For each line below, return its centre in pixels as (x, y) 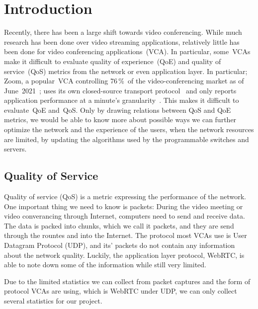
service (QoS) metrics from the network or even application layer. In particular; (126, 71)
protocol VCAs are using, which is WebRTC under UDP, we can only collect (121, 291)
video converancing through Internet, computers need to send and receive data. (125, 216)
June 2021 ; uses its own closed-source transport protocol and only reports (120, 90)
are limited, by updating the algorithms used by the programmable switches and (127, 139)
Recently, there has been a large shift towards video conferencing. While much (123, 32)
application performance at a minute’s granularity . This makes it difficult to (122, 100)
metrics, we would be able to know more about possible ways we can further (120, 119)
